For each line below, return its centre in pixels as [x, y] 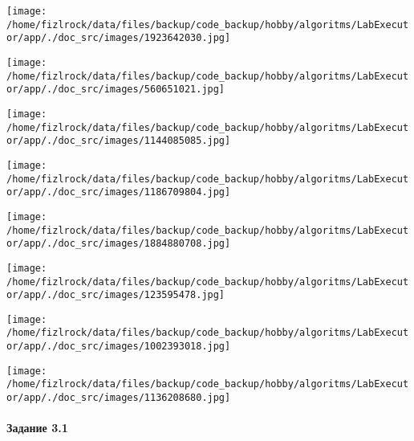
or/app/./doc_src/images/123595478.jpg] [116, 295]
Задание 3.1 [37, 428]
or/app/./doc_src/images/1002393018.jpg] [119, 347]
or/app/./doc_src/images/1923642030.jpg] [119, 38]
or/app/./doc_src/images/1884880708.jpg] [119, 244]
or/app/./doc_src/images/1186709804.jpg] [119, 192]
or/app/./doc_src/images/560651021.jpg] [116, 90]
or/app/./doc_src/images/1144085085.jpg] [119, 141]
